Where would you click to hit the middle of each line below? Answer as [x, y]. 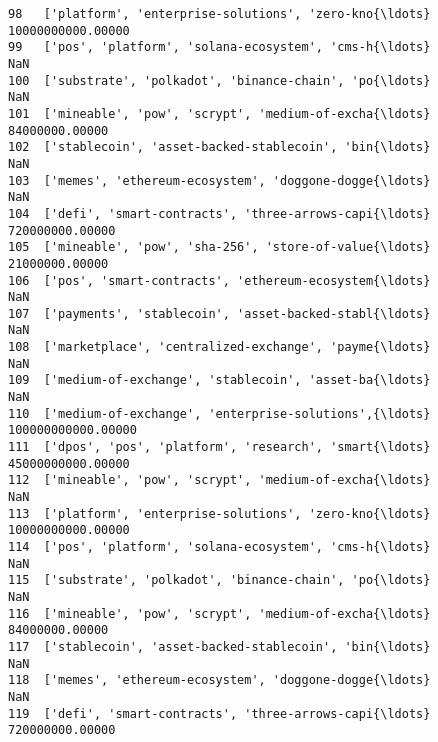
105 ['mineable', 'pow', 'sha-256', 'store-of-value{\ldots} [219, 247]
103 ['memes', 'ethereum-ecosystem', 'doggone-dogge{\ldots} [219, 180]
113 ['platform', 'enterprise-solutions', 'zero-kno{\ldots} [219, 513]
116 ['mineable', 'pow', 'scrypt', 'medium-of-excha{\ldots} [219, 613]
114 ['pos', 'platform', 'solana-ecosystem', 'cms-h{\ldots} [219, 547]
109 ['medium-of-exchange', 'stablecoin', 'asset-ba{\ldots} [219, 380]
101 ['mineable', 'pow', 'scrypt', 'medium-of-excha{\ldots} [219, 113]
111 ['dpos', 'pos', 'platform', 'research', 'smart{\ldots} [219, 447]
